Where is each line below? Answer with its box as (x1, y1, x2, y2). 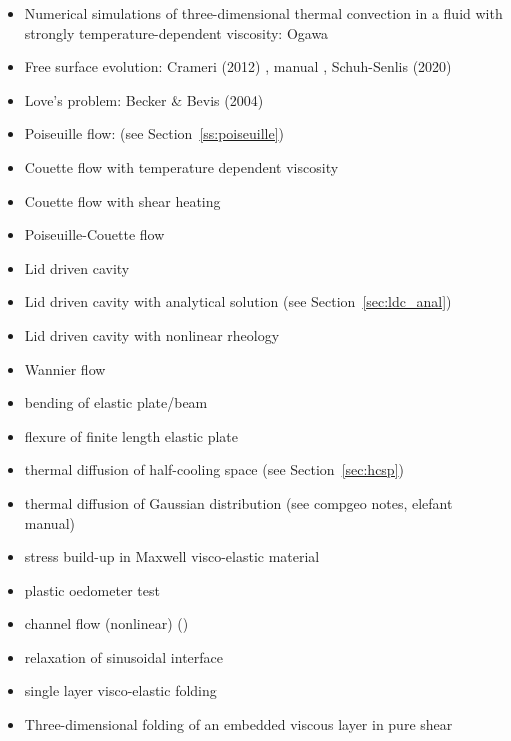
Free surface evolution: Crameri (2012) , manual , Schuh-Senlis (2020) (24, 56, 452, 77)
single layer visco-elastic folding (24, 680, 217, 701)
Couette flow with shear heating (24, 190, 221, 211)
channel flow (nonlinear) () (24, 613, 189, 634)
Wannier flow (24, 358, 106, 379)
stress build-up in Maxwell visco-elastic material (24, 546, 320, 567)
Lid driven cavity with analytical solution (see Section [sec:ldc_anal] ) (24, 291, 452, 312)
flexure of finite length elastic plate (24, 425, 239, 446)
